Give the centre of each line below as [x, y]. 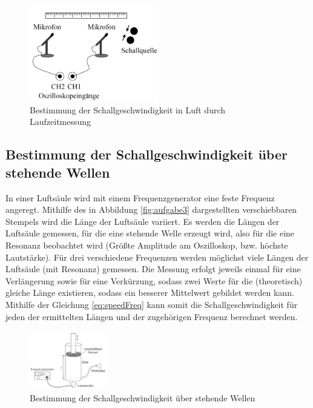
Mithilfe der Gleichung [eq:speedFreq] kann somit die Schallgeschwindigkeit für [152, 304]
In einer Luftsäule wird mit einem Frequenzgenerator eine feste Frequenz [140, 197]
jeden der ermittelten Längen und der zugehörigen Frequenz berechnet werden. [152, 316]
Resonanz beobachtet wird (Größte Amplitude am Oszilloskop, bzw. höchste [147, 245]
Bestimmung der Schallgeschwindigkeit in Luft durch [128, 109]
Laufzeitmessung [61, 122]
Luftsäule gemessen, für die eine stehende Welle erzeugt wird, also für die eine [150, 233]
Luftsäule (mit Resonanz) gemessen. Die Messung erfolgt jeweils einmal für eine [153, 269]
